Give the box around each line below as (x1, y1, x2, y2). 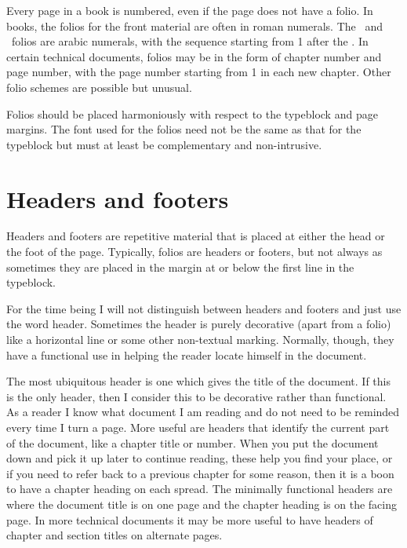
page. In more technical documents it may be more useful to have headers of (6, 511, 373, 528)
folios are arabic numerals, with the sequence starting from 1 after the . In (11, 33, 369, 49)
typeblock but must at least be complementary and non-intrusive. (6, 136, 322, 152)
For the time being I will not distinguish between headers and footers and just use (6, 300, 402, 316)
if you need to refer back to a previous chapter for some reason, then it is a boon (6, 465, 394, 481)
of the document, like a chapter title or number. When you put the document (6, 434, 379, 451)
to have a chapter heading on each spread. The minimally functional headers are (6, 480, 393, 497)
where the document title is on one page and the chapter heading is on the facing (6, 495, 397, 512)
